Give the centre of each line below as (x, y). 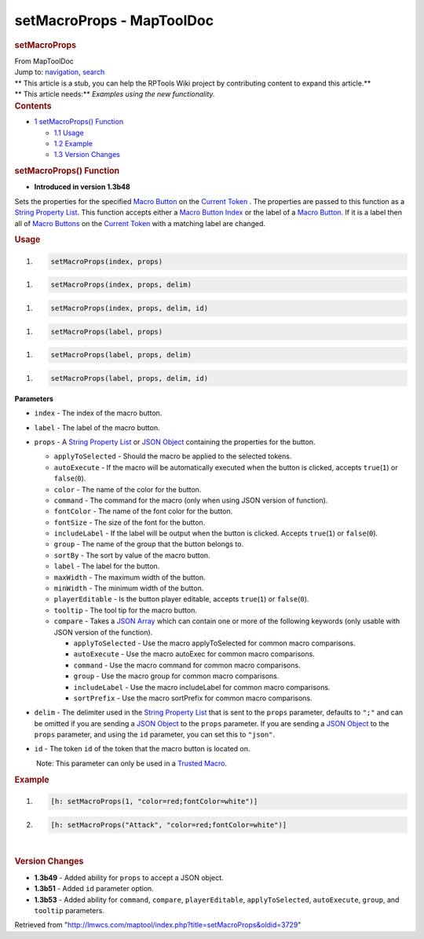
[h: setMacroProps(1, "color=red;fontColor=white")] (154, 802)
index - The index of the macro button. (98, 413)
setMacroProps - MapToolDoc (114, 20)
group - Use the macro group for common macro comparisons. (176, 676)
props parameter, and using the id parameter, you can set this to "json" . (155, 735)
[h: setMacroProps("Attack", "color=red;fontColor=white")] (169, 825)
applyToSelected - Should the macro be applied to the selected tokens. (173, 456)
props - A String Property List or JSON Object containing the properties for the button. (175, 442)
